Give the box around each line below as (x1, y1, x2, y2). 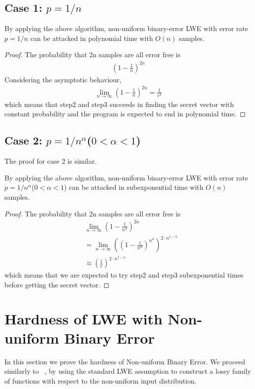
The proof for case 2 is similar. (4, 156, 97, 166)
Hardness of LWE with (4, 308, 163, 328)
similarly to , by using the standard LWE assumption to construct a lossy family (4, 366, 251, 376)
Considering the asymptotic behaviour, (4, 74, 122, 84)
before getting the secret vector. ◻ (4, 279, 110, 289)
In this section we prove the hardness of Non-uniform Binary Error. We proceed (4, 356, 246, 366)
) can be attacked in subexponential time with (64, 182, 204, 192)
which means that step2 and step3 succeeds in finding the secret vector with (4, 99, 234, 109)
